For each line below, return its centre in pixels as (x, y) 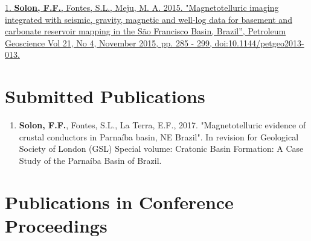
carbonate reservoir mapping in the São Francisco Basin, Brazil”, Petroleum (146, 31)
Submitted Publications (105, 96)
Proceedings (56, 225)
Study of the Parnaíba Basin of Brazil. (90, 160)
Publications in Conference (119, 202)
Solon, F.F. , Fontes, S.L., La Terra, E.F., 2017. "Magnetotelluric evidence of (162, 125)
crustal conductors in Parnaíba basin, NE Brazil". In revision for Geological (159, 136)
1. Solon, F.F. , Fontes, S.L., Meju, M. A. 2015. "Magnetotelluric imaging (142, 7)
